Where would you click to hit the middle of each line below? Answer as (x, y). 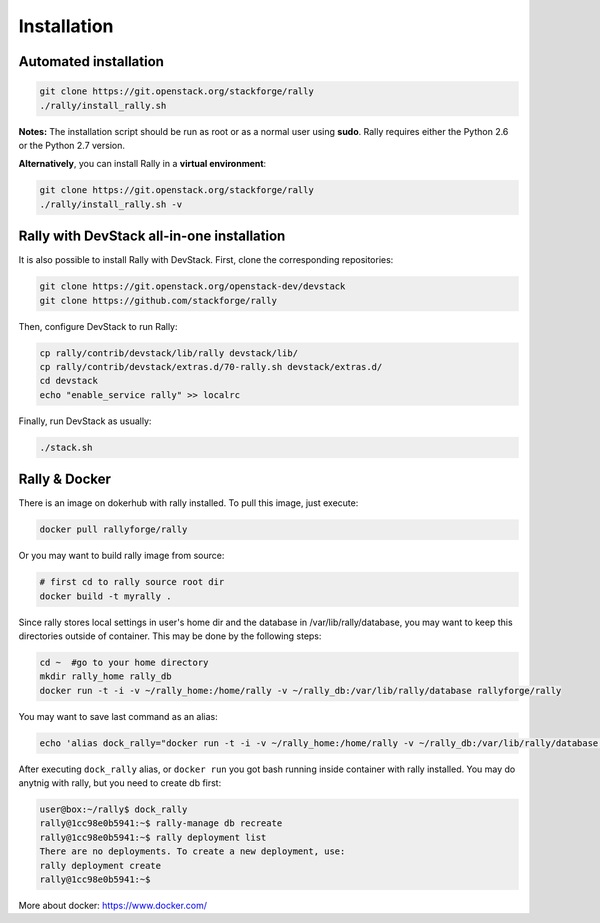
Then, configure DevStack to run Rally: (98, 326)
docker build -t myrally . (105, 596)
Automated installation (91, 61)
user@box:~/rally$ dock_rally (113, 809)
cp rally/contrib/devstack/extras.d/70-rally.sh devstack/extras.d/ (211, 366)
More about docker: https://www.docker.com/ (113, 905)
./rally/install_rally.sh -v (111, 204)
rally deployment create (100, 865)
